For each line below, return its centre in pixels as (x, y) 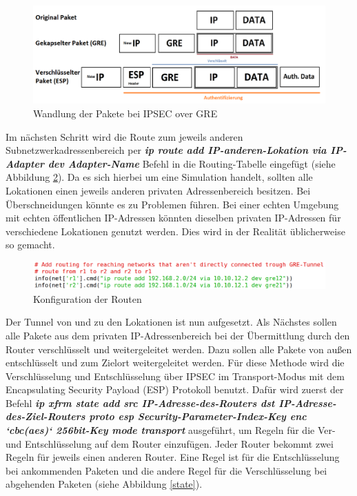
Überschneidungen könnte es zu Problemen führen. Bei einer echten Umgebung (172, 204)
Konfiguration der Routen (88, 298)
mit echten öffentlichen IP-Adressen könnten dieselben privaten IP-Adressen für (173, 218)
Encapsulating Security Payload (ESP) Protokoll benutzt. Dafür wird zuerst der (175, 389)
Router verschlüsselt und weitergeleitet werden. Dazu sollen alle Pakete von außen (179, 349)
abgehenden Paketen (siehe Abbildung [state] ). (104, 484)
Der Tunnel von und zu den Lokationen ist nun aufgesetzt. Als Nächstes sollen (171, 322)
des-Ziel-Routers (45, 416)
